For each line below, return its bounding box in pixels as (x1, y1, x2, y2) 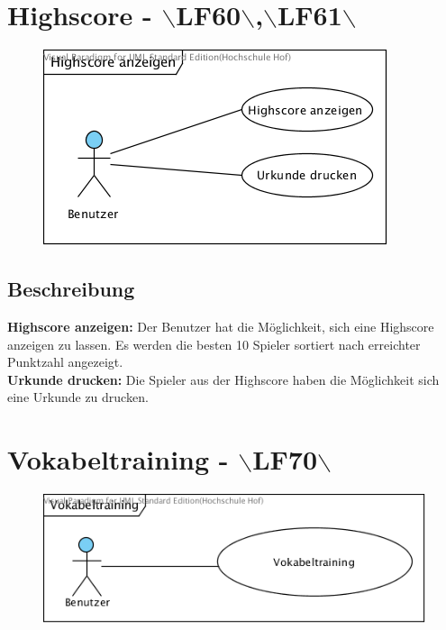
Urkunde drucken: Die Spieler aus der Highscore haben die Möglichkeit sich (7, 370, 440, 388)
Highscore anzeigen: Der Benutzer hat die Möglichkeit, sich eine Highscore (7, 316, 434, 335)
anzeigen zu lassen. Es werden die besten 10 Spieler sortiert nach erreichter (7, 334, 421, 353)
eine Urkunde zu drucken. (7, 388, 149, 406)
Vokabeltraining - (7, 441, 229, 478)
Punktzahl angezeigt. (7, 352, 123, 371)
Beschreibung (7, 275, 135, 303)
